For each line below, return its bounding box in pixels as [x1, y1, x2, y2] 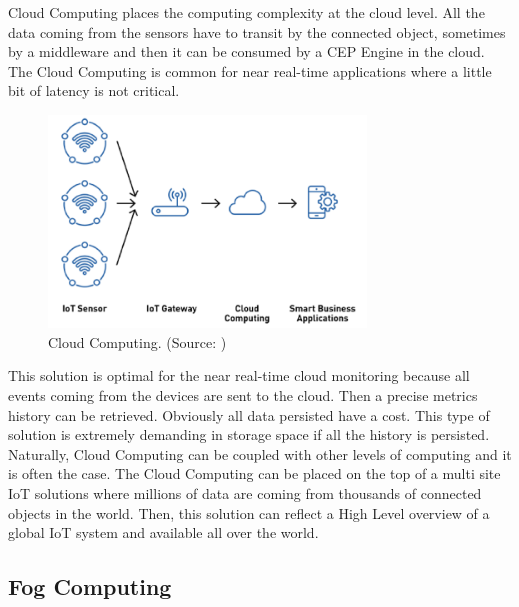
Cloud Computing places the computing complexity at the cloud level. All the [8, 2, 485, 22]
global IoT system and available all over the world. [8, 522, 319, 543]
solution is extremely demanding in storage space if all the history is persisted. [8, 424, 490, 445]
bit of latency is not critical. [8, 80, 180, 101]
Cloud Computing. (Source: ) [48, 331, 227, 352]
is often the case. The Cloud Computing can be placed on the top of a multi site [8, 463, 501, 484]
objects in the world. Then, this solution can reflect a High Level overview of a [8, 502, 490, 523]
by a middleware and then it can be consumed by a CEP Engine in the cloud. [8, 41, 485, 62]
